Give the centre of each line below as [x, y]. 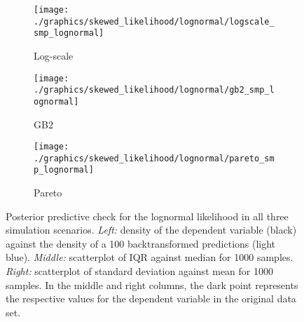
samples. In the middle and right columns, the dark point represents [152, 284]
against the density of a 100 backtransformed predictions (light [141, 243]
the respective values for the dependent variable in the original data [151, 298]
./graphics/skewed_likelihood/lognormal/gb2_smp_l [154, 90]
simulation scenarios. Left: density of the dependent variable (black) [151, 230]
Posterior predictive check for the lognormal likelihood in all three [147, 216]
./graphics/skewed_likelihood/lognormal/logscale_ [154, 21]
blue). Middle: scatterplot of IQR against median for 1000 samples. [150, 257]
